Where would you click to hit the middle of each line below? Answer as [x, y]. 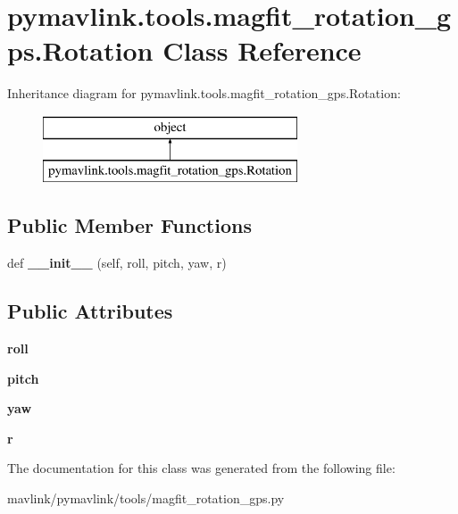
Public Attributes [90, 311]
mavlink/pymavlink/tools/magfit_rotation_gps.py [146, 498]
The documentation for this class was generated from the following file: [201, 468]
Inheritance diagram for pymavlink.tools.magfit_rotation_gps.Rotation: [204, 93]
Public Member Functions [129, 225]
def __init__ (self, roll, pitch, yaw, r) [117, 263]
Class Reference [262, 50]
